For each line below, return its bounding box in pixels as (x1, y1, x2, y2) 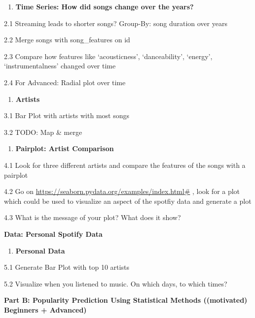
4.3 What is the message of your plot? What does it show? (4, 212, 181, 223)
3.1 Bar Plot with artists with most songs (4, 110, 130, 121)
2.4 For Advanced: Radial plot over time (4, 77, 126, 87)
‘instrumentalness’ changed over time (4, 61, 116, 71)
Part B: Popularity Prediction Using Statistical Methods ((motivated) (4, 295, 248, 305)
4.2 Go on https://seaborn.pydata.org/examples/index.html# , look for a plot (4, 186, 240, 196)
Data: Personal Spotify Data (4, 228, 103, 239)
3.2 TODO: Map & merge (4, 127, 82, 137)
